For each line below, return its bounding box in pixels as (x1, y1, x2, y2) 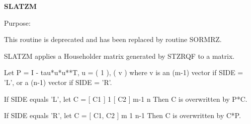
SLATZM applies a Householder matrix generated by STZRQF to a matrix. (4, 50, 235, 61)
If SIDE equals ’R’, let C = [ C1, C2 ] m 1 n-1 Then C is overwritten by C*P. (4, 110, 241, 121)
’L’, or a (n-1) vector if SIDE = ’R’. (4, 77, 112, 87)
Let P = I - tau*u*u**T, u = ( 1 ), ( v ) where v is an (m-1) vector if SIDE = (4, 67, 243, 78)
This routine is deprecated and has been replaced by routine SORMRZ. (4, 34, 222, 44)
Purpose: (4, 17, 31, 28)
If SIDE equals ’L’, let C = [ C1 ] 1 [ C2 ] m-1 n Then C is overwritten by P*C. (4, 93, 248, 104)
